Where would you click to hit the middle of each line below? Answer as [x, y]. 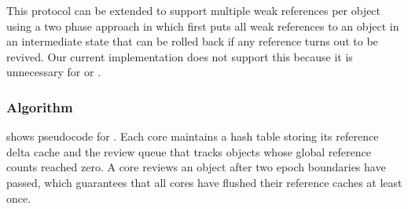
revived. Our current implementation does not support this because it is [180, 56]
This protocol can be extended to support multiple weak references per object [194, 10]
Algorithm [40, 106]
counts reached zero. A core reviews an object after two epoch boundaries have [196, 167]
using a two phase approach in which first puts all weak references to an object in [203, 26]
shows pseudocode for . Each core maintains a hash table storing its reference [193, 136]
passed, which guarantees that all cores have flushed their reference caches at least [204, 182]
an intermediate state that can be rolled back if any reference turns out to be [192, 41]
